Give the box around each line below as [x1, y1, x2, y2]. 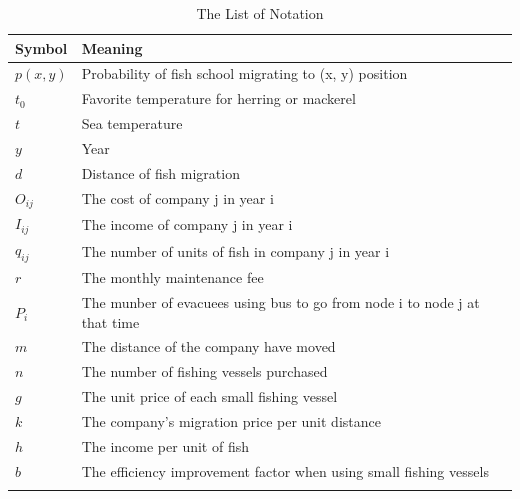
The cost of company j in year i [81, 188, 274, 209]
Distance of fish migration [81, 162, 240, 183]
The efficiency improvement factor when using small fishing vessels [81, 460, 489, 481]
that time [81, 311, 140, 332]
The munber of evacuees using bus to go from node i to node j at [81, 291, 480, 312]
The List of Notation [196, 3, 324, 23]
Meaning [81, 37, 143, 58]
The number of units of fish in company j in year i [81, 240, 390, 261]
